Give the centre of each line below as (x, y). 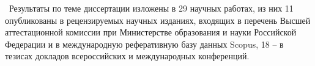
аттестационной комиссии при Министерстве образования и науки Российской (151, 32)
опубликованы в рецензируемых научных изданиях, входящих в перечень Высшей (158, 20)
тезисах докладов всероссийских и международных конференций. (127, 56)
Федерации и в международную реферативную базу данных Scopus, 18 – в (144, 44)
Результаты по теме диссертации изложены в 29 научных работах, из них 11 (151, 8)
